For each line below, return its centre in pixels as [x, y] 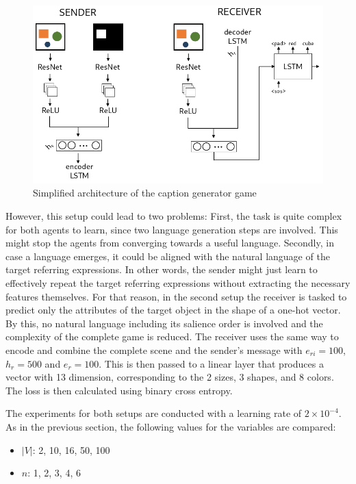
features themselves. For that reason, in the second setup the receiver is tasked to [176, 296]
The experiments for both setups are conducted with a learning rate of [154, 413]
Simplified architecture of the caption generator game [145, 193]
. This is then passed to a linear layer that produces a [211, 363]
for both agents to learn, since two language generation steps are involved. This [172, 229]
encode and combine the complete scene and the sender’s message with [154, 350]
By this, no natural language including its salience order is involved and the [164, 323]
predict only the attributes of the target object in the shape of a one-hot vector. [173, 310]
